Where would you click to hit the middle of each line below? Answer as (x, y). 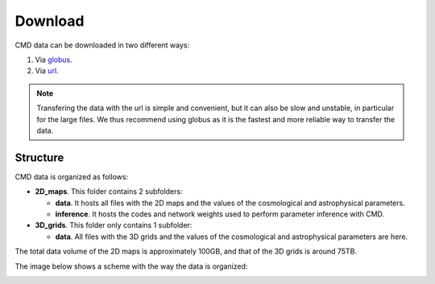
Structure (39, 157)
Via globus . (54, 60)
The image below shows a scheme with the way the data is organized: (131, 266)
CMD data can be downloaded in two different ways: (102, 45)
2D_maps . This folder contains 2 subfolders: (109, 191)
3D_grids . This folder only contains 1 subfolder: (114, 225)
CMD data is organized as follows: (72, 176)
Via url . (47, 71)
